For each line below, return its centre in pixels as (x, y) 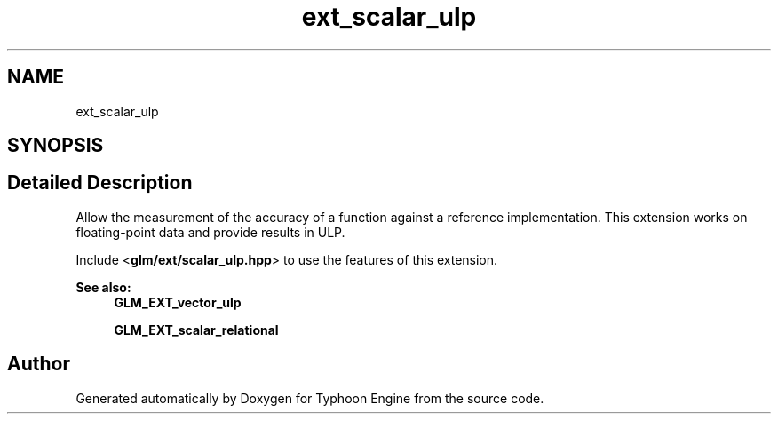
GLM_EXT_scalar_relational (196, 330)
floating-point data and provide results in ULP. (210, 232)
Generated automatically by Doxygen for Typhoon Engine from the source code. (310, 398)
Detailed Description (100, 183)
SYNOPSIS (56, 146)
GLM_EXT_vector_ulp (178, 302)
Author (39, 364)
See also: (103, 287)
